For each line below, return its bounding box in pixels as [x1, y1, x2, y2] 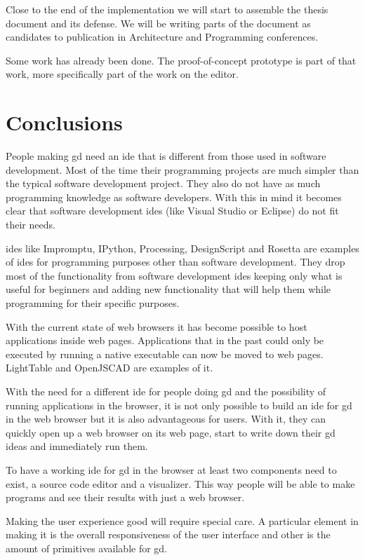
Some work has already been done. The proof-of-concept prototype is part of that [6, 53, 357, 67]
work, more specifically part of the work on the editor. [6, 67, 239, 81]
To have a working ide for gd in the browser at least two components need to [6, 462, 337, 477]
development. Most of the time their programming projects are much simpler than [6, 162, 359, 177]
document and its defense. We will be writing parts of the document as [6, 15, 311, 30]
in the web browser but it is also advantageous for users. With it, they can [6, 411, 326, 426]
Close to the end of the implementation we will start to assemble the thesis [6, 2, 328, 16]
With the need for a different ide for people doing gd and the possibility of [6, 384, 326, 398]
